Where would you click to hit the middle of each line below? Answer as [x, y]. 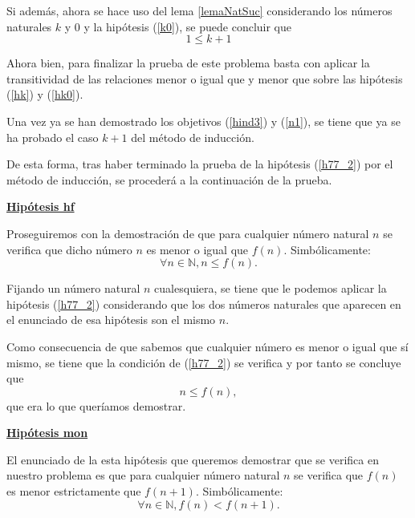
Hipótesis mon [47, 433]
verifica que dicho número [69, 249]
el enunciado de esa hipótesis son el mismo [111, 320]
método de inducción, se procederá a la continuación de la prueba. [169, 179]
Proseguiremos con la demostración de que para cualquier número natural [188, 233]
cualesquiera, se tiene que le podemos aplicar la [271, 288]
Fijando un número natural [73, 288]
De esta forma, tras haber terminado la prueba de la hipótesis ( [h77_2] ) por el [200, 164]
